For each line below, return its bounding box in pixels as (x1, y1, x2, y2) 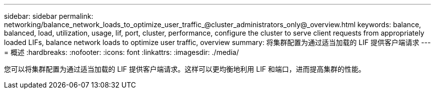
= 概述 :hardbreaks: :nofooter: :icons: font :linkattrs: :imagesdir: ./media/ (4, 48, 239, 56)
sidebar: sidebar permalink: (4, 12, 93, 20)
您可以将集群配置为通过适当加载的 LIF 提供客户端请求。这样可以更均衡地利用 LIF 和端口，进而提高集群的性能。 (4, 65, 365, 73)
